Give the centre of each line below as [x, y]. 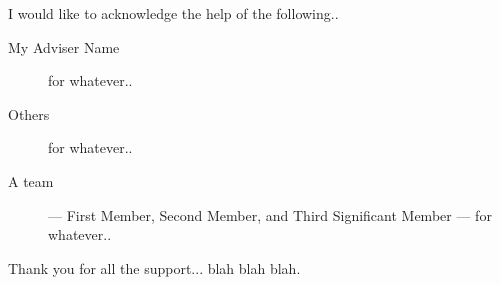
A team [31, 180]
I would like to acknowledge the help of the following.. [173, 13]
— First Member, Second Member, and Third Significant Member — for [270, 214]
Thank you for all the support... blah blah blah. [154, 267]
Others [29, 113]
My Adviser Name [64, 46]
